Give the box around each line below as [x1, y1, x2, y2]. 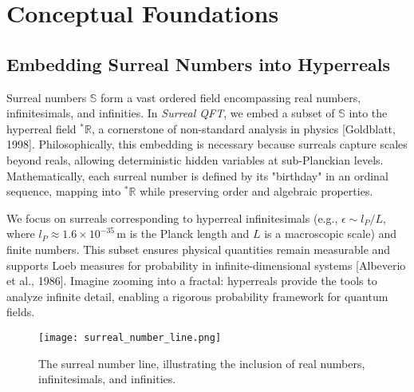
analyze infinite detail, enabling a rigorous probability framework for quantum [6, 287, 388, 304]
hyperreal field [6, 120, 77, 137]
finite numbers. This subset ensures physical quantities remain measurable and [6, 240, 391, 257]
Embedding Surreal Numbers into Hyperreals [6, 51, 391, 76]
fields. [6, 303, 35, 320]
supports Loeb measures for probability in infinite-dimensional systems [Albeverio [6, 256, 406, 273]
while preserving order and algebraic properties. [140, 183, 373, 200]
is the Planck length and [129, 225, 250, 242]
